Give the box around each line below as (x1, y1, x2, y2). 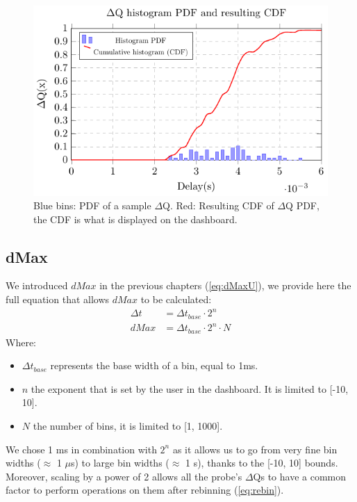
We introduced (6, 278, 68, 293)
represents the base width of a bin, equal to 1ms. (50, 358, 258, 373)
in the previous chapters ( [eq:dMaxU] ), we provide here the (99, 278, 351, 293)
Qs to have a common (253, 469, 347, 483)
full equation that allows (6, 292, 110, 307)
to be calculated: (140, 292, 212, 307)
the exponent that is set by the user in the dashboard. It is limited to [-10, (31, 381, 349, 396)
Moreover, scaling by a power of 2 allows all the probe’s (6, 469, 242, 483)
